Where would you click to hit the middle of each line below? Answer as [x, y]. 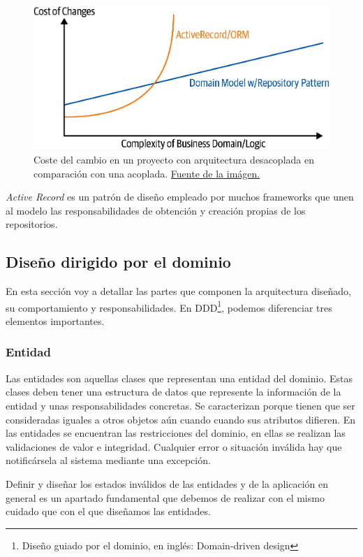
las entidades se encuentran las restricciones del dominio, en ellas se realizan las [176, 433]
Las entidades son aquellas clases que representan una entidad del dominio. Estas [179, 378]
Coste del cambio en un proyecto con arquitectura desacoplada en [174, 159]
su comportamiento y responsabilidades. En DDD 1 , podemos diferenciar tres [169, 306]
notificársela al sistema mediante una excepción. [108, 460]
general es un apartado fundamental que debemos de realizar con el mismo [165, 497]
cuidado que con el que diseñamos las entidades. [108, 511]
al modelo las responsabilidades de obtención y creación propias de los [156, 210]
